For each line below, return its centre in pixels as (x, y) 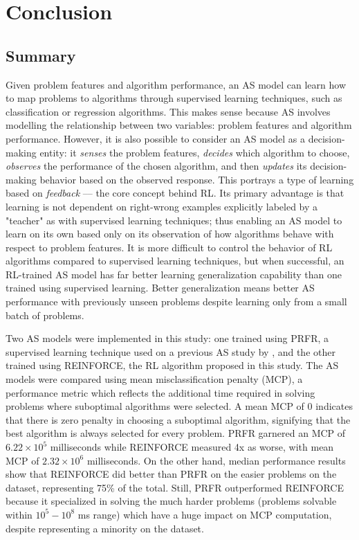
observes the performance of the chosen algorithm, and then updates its (156, 166)
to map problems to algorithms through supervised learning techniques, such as (174, 98)
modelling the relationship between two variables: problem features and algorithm (179, 125)
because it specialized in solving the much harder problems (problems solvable (171, 501)
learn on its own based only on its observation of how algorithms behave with (170, 234)
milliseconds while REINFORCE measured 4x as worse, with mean (192, 447)
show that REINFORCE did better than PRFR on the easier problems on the (171, 474)
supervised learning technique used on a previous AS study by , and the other (171, 351)
